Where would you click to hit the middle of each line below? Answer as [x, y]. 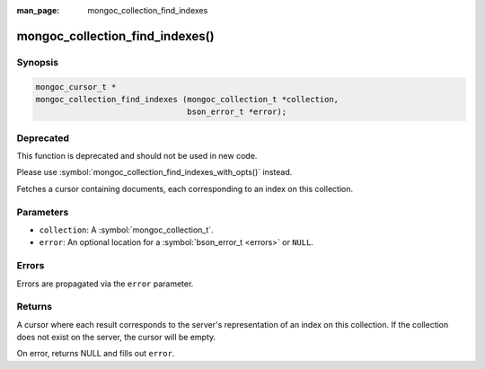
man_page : [38, 10]
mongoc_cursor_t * [76, 87]
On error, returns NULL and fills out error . [96, 354]
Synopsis [37, 62]
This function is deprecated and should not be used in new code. [137, 156]
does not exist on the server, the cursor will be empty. [116, 338]
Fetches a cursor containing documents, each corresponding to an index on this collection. [185, 189]
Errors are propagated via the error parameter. [105, 284]
